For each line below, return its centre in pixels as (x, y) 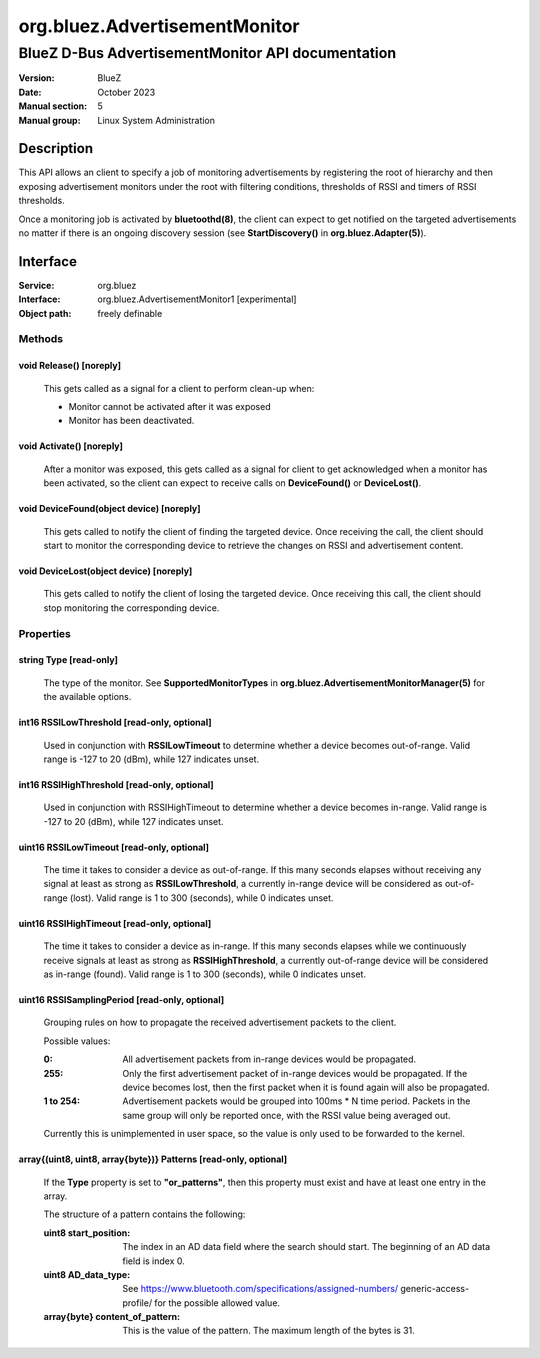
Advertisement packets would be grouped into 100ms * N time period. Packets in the (296, 1101)
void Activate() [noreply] (71, 446)
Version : (36, 78)
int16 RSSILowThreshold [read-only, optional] (115, 722)
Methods (41, 339)
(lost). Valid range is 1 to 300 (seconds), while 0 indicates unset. (202, 897)
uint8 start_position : (87, 1232)
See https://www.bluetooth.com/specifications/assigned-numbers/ (260, 1289)
